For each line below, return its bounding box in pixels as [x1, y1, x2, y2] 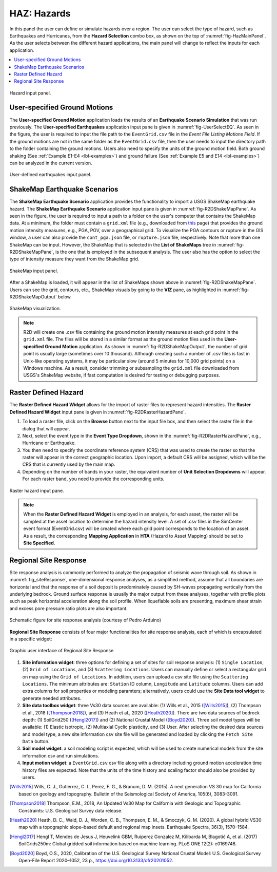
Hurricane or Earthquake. [22, 440, 76, 446]
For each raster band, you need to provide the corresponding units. [22, 476, 165, 482]
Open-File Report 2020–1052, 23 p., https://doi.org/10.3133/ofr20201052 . [18, 857, 174, 863]
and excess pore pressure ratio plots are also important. [9, 605, 128, 611]
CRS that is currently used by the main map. [22, 461, 115, 467]
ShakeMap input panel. [9, 268, 58, 274]
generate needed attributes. [22, 695, 82, 701]
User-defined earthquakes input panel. [9, 172, 92, 178]
